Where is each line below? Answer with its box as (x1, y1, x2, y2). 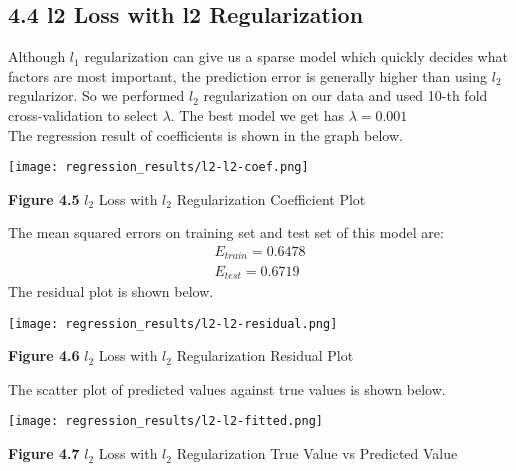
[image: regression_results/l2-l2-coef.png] (8, 160, 309, 175)
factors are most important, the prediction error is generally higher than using (8, 65, 488, 86)
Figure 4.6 (8, 345, 80, 366)
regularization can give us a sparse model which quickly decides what (84, 46, 508, 67)
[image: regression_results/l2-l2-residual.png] (8, 316, 338, 331)
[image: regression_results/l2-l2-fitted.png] (8, 414, 323, 429)
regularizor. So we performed (8, 85, 185, 106)
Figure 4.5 (8, 188, 80, 209)
